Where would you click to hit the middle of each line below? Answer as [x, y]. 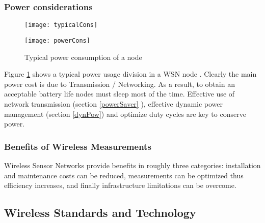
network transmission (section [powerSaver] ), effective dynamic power [114, 103]
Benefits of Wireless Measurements [78, 146]
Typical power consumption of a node [83, 57]
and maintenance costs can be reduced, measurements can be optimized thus [124, 175]
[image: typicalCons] [61, 25]
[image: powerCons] [57, 40]
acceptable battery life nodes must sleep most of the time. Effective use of [120, 94]
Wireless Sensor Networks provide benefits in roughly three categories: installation [132, 165]
